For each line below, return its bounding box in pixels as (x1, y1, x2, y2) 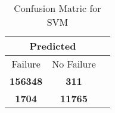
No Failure (52, 57, 96, 71)
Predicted (29, 39, 76, 53)
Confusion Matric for (14, 1, 101, 15)
